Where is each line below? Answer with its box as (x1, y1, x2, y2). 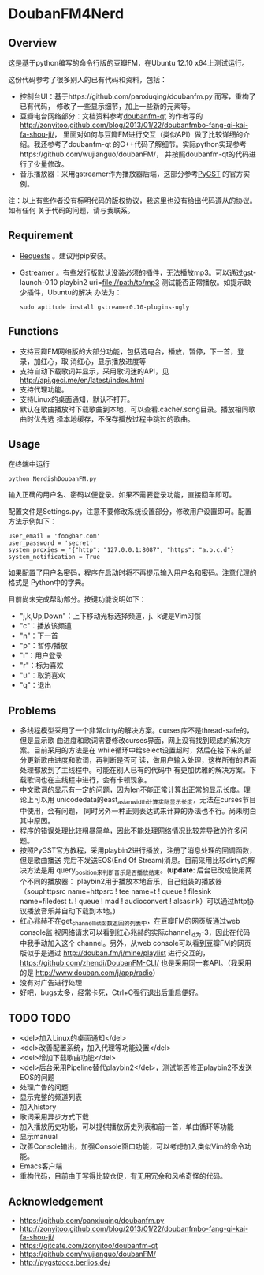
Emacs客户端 (19, 1161, 63, 1171)
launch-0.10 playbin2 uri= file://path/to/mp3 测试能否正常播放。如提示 (19, 277, 244, 287)
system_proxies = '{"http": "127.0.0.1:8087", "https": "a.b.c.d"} (8, 546, 235, 554)
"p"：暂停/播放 (19, 641, 69, 651)
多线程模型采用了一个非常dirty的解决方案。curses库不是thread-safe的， (19, 726, 254, 735)
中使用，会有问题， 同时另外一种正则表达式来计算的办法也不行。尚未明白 (19, 806, 257, 816)
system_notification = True (8, 553, 101, 561)
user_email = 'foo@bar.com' (8, 532, 101, 541)
